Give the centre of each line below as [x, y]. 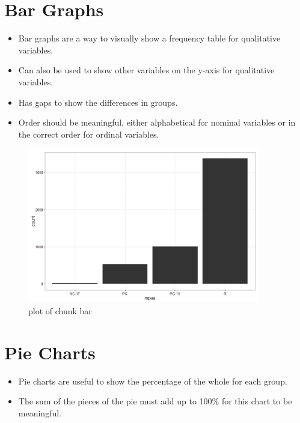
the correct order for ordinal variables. [89, 134]
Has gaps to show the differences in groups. [98, 102]
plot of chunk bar [60, 310]
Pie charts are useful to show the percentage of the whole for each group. [153, 381]
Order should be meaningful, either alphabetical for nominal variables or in [157, 122]
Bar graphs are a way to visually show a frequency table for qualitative [149, 38]
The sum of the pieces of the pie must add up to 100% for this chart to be [155, 401]
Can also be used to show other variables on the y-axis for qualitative [146, 70]
